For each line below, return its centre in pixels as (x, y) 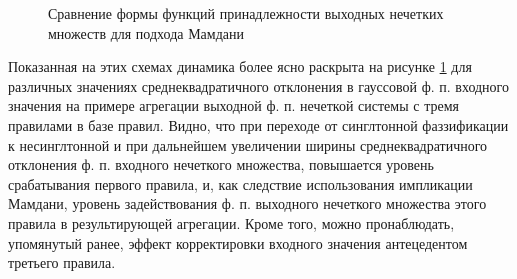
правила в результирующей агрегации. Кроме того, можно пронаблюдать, (231, 222)
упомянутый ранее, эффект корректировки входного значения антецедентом (238, 242)
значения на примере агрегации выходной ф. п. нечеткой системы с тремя (233, 105)
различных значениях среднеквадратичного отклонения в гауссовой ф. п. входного (259, 85)
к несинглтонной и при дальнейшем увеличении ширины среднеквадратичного (248, 144)
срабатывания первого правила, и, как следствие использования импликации (240, 183)
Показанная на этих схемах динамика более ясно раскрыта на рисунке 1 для (240, 66)
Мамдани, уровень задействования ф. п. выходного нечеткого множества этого (247, 203)
